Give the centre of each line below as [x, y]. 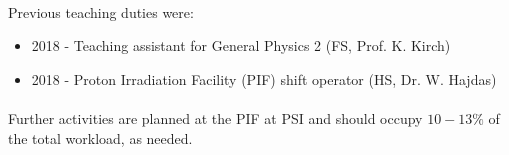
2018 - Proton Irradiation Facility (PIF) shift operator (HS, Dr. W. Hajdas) [264, 78]
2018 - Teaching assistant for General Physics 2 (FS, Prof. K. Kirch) [241, 45]
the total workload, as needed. [100, 137]
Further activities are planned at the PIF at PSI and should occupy [215, 117]
